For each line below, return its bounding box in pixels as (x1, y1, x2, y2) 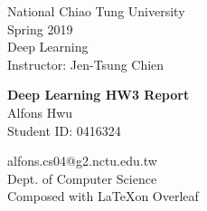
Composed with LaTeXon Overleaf (7, 187, 199, 206)
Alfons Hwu (7, 102, 73, 121)
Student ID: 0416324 (7, 120, 121, 139)
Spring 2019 (7, 19, 73, 38)
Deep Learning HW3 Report (7, 85, 190, 104)
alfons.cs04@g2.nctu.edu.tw (7, 151, 157, 170)
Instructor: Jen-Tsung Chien (7, 54, 165, 73)
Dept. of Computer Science (7, 168, 157, 187)
